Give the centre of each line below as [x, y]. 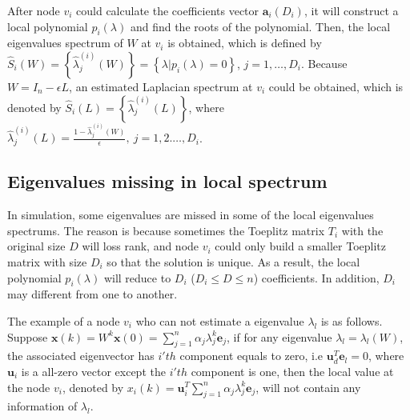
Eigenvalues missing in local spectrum [167, 181]
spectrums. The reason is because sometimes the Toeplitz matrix [166, 230]
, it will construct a [351, 10]
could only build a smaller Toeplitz [300, 246]
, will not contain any [308, 387]
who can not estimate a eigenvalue [220, 320]
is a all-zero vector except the [93, 371]
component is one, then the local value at [292, 371]
